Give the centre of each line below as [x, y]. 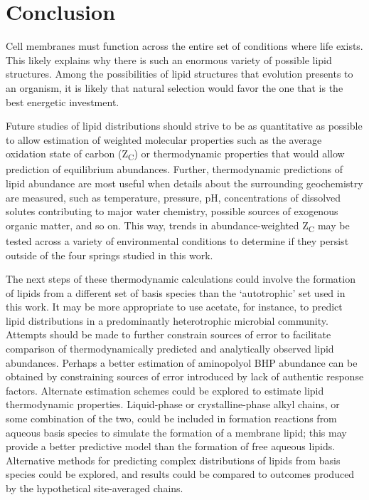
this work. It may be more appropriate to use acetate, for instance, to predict [174, 307]
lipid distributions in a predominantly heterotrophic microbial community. [167, 320]
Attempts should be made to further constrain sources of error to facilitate [169, 334]
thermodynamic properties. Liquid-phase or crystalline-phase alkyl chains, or [173, 404]
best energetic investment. [63, 101]
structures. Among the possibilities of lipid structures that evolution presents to [180, 74]
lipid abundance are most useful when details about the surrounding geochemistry [184, 183]
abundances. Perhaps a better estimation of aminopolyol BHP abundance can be [182, 362]
